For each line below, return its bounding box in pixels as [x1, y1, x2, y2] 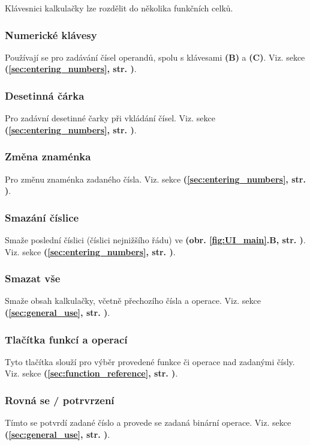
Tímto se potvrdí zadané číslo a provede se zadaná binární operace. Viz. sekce [5, 416, 291, 429]
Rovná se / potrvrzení [5, 392, 115, 407]
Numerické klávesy [5, 27, 97, 42]
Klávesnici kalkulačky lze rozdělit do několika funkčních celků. [5, 2, 233, 14]
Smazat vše [5, 271, 61, 286]
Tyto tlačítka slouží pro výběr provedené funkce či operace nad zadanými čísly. [5, 355, 295, 368]
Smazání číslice [5, 210, 79, 225]
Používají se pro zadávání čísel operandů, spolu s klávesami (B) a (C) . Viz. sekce [5, 50, 305, 63]
